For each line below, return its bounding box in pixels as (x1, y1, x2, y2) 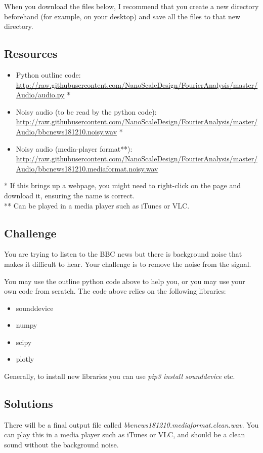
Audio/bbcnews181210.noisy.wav (16, 126, 117, 136)
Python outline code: (16, 69, 81, 80)
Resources (4, 46, 58, 61)
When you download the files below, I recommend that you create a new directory (4, 1, 259, 11)
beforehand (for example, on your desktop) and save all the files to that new (4, 11, 241, 21)
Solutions (4, 396, 53, 411)
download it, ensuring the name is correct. (4, 190, 135, 200)
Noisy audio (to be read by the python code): (16, 106, 157, 117)
